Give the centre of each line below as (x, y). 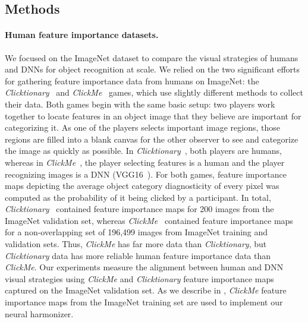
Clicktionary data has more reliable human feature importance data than (138, 255)
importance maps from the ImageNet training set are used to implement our (144, 302)
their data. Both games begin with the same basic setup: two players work (140, 104)
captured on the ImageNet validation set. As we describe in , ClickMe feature (146, 290)
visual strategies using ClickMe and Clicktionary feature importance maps (139, 278)
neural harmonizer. (39, 313)
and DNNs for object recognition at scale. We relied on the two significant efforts (153, 69)
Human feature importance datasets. (82, 35)
